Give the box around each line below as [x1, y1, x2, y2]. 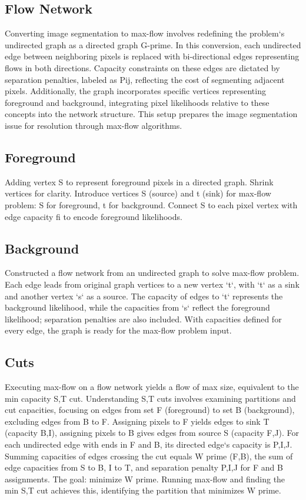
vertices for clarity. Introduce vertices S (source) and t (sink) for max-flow [5, 187, 271, 199]
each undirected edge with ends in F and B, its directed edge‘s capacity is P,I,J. [5, 438, 292, 451]
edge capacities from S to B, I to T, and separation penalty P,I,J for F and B [5, 461, 283, 474]
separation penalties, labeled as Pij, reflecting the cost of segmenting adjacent [5, 73, 285, 85]
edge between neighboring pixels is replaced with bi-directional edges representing [5, 50, 300, 62]
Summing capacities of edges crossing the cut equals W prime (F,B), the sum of [5, 449, 293, 462]
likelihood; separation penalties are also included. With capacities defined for [5, 312, 282, 325]
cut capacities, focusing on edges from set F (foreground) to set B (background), [5, 404, 295, 416]
